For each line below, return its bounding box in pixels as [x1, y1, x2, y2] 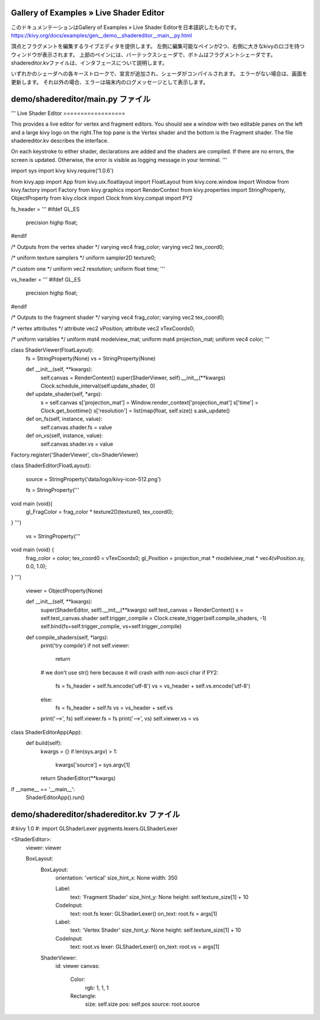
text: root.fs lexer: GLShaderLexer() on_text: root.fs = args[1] [70, 910, 217, 917]
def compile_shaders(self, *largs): [25, 634, 109, 641]
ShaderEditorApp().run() [25, 794, 85, 801]
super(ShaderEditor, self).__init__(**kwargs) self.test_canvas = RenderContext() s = [40, 606, 244, 613]
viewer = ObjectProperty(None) [25, 587, 103, 594]
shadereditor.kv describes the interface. [11, 137, 109, 144]
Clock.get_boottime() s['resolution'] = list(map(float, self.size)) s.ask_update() [40, 407, 231, 414]
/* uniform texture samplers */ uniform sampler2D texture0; [11, 254, 156, 261]
